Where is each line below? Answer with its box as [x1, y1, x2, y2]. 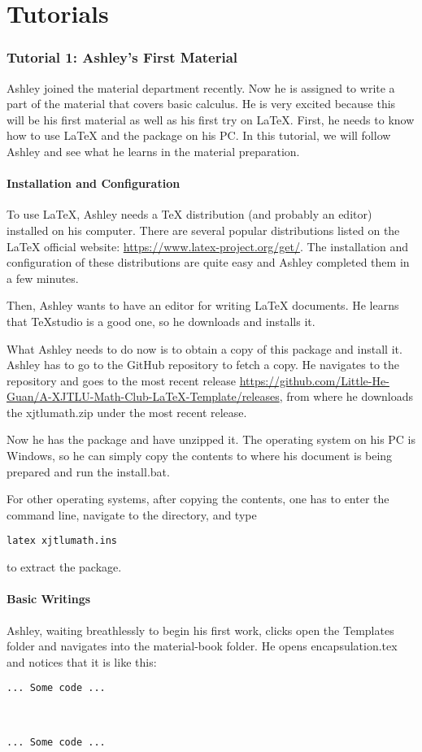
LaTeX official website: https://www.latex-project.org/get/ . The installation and [7, 237, 409, 254]
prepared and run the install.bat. [7, 463, 170, 480]
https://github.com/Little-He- [239, 372, 389, 389]
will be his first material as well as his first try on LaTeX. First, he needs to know [7, 111, 415, 128]
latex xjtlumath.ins [7, 535, 118, 547]
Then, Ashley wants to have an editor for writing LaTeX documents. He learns [7, 297, 399, 314]
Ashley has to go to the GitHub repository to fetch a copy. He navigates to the [7, 356, 400, 373]
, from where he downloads [279, 388, 413, 405]
